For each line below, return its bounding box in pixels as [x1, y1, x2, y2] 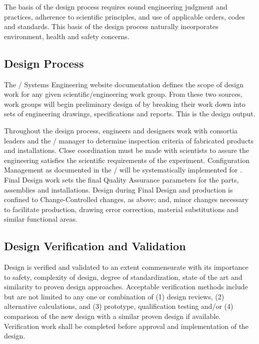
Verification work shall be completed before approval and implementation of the [4, 320, 249, 331]
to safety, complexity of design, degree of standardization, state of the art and [4, 271, 242, 282]
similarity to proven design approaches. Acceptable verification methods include [4, 281, 248, 292]
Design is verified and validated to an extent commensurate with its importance [4, 262, 248, 272]
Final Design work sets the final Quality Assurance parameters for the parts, [4, 174, 239, 185]
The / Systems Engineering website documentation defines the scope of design [4, 79, 243, 89]
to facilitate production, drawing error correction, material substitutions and [4, 204, 238, 214]
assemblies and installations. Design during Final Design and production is [4, 184, 233, 195]
